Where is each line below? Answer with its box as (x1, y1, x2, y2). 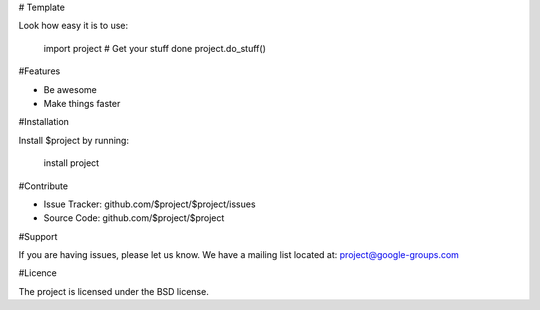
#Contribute (18, 180, 69, 192)
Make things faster (43, 97, 121, 109)
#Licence (18, 267, 57, 279)
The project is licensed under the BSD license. (18, 285, 209, 297)
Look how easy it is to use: (18, 20, 129, 32)
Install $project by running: (18, 134, 130, 146)
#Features (18, 65, 61, 77)
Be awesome (43, 83, 97, 95)
